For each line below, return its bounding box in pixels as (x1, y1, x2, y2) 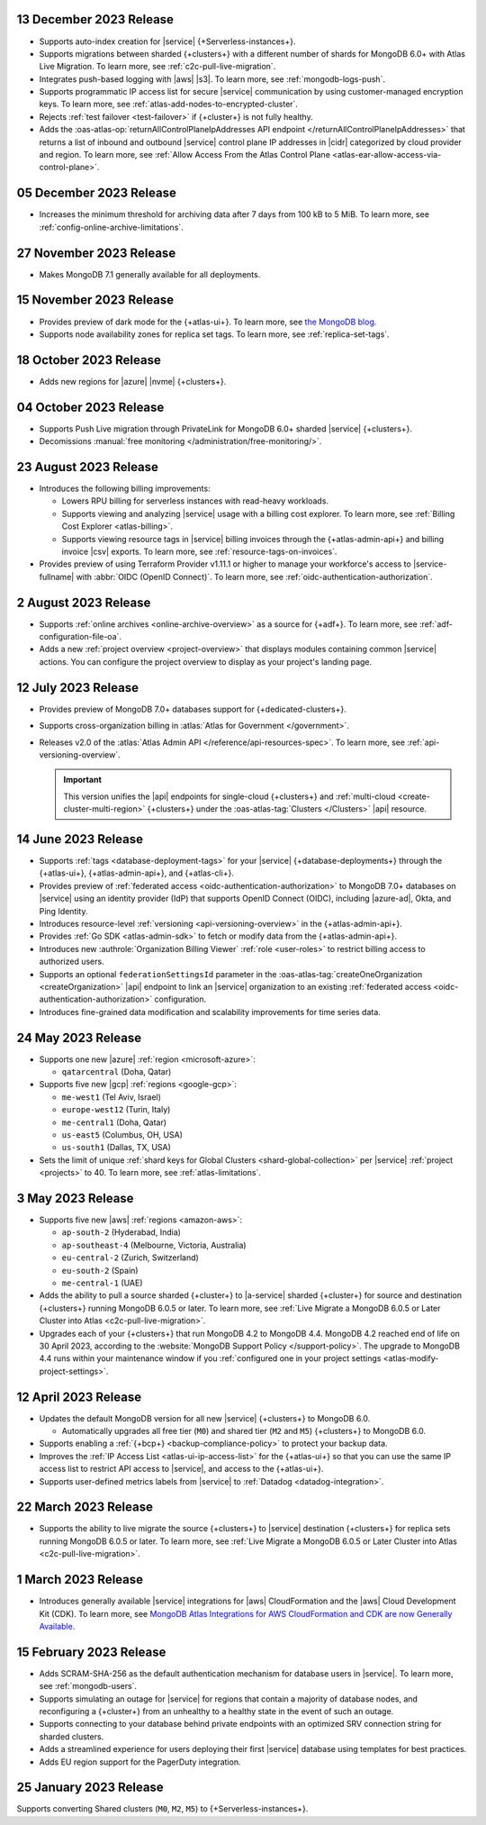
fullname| (39, 571, 75, 582)
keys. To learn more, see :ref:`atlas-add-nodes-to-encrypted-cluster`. (39, 99, 299, 110)
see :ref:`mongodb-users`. (39, 1681, 138, 1692)
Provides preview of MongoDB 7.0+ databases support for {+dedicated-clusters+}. (39, 704, 346, 714)
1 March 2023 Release (16, 1572, 144, 1587)
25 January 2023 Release (16, 1780, 164, 1795)
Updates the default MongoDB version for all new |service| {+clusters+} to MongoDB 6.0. (39, 1412, 371, 1423)
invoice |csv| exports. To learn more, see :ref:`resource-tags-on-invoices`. (61, 546, 337, 557)
